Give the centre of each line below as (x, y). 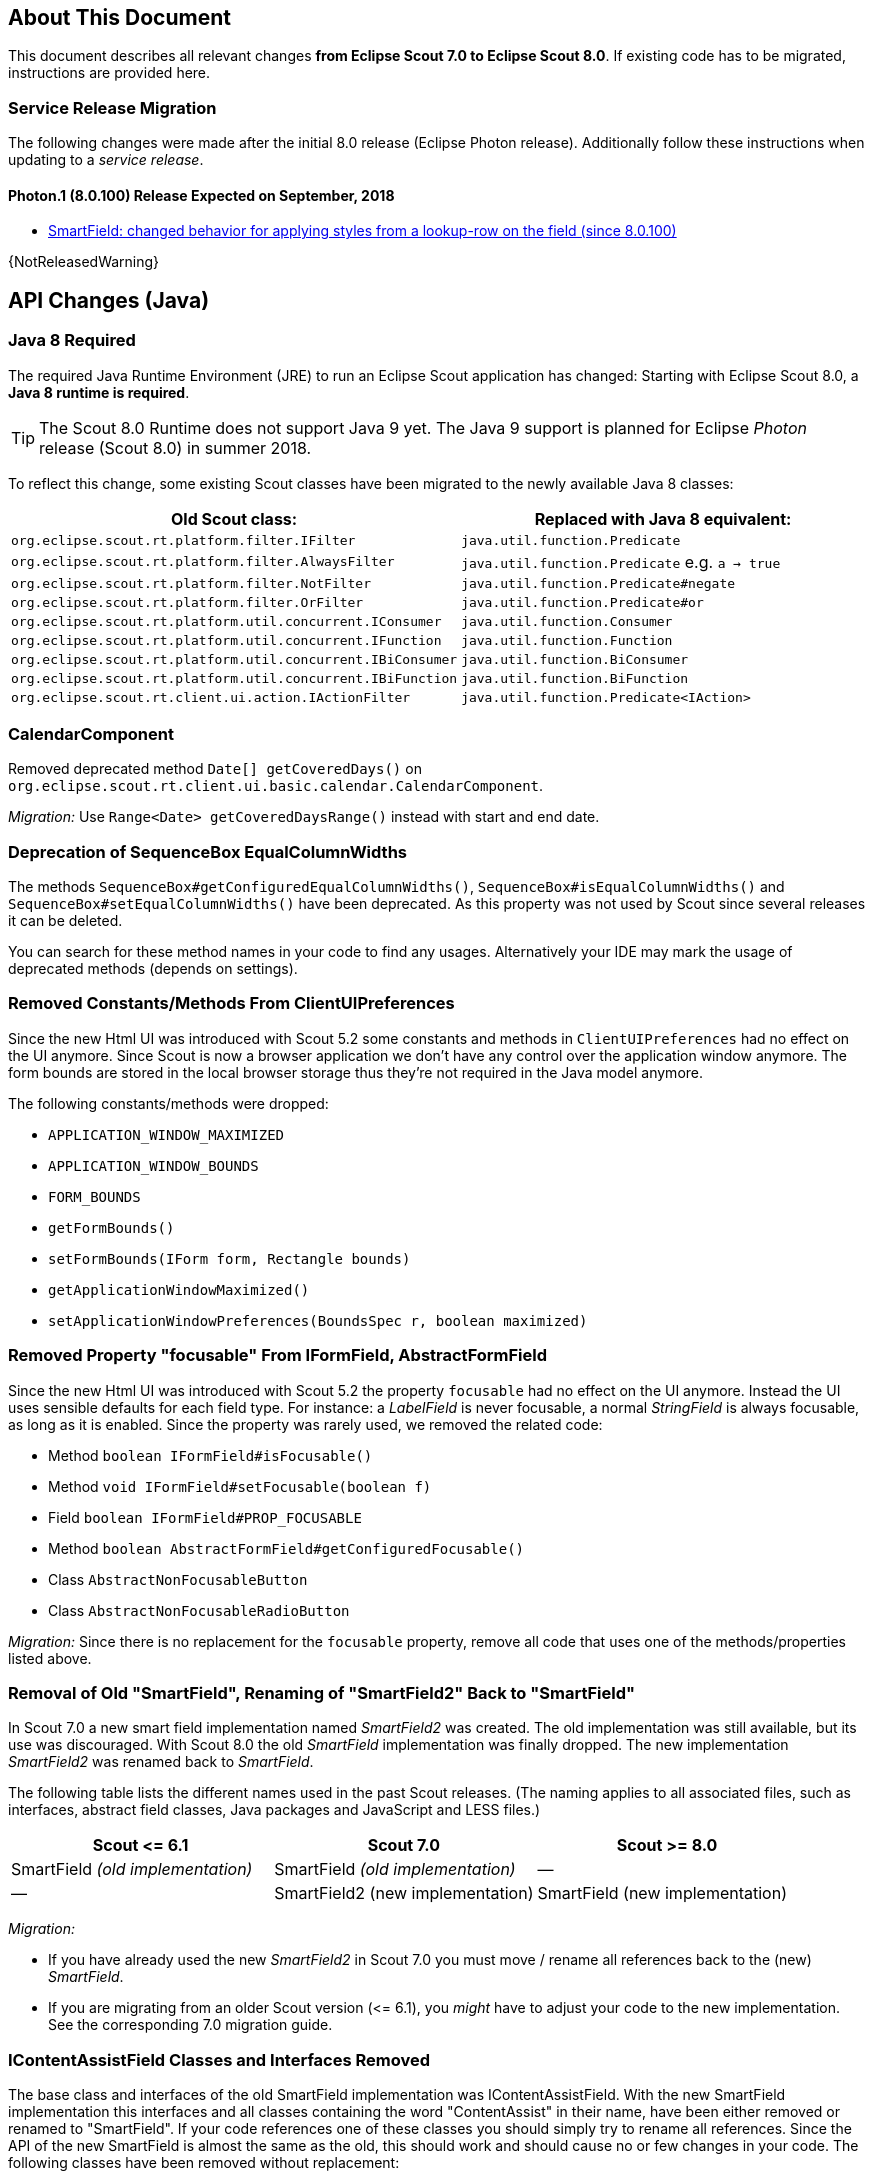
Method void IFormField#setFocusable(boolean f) (240, 1486)
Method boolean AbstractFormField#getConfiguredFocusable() (286, 1548)
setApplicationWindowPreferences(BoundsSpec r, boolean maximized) (318, 1320)
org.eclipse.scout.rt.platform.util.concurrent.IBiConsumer (234, 659)
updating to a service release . (106, 160)
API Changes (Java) (109, 300)
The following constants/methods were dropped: (168, 1103)
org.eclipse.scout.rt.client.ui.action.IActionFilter (211, 697)
